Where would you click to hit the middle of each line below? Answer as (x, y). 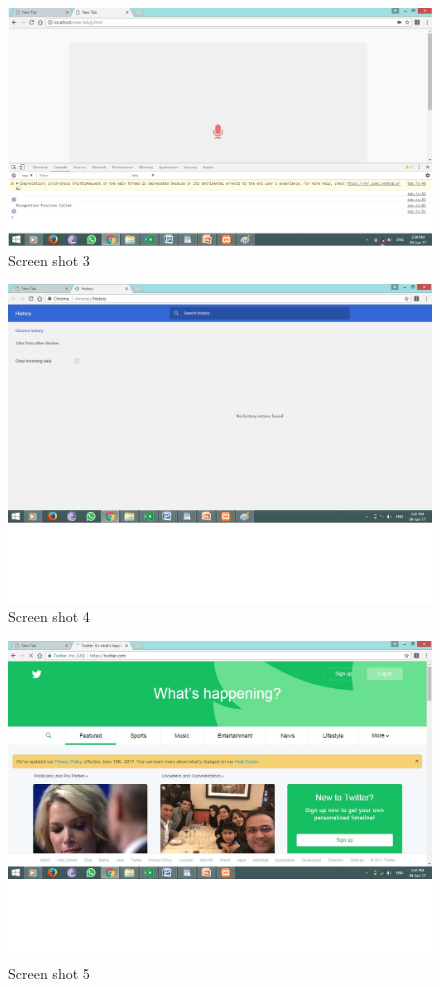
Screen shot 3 (49, 259)
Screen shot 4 (49, 616)
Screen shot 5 (49, 972)
